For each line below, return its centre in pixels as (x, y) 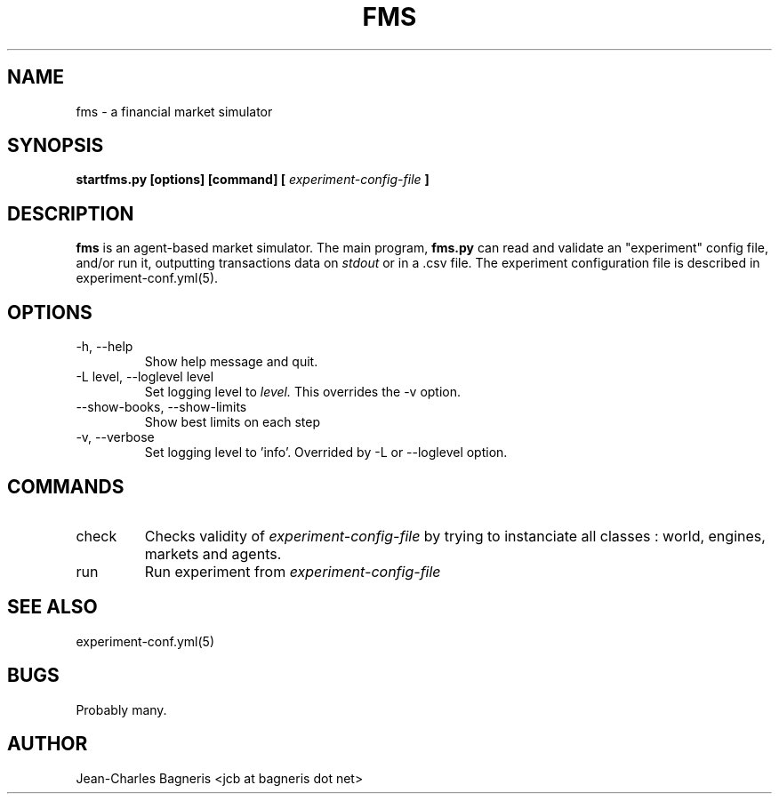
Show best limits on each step (232, 422)
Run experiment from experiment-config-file (293, 571)
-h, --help (104, 347)
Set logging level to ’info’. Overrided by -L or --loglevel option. (326, 453)
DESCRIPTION (71, 213)
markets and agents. (213, 553)
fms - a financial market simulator (174, 111)
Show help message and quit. (231, 362)
